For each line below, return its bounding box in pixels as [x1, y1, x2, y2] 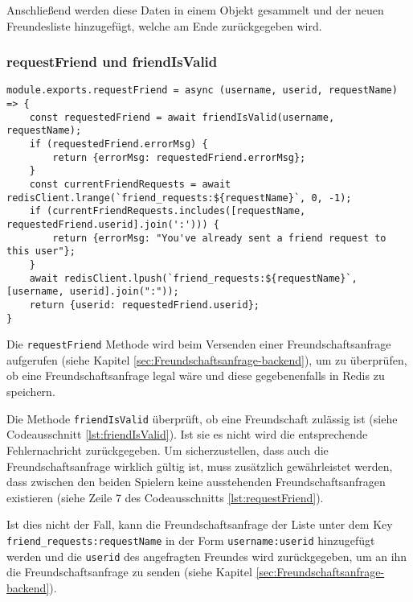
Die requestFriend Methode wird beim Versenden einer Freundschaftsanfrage [6, 336, 391, 353]
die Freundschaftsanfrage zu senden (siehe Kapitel [6, 563, 252, 580]
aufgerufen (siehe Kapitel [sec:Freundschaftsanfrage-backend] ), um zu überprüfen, [6, 351, 407, 368]
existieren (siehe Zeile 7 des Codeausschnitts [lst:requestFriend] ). [6, 489, 324, 505]
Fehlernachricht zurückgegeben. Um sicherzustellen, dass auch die [6, 441, 329, 458]
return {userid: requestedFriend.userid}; [29, 299, 260, 311]
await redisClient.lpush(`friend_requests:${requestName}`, [29, 272, 358, 284]
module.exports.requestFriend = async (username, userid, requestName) [6, 85, 398, 97]
